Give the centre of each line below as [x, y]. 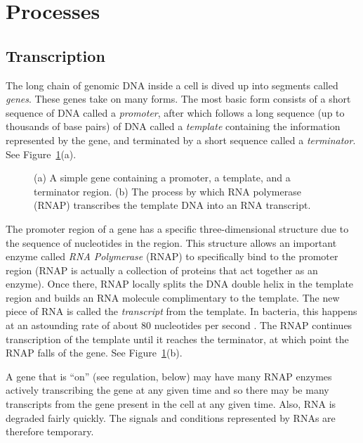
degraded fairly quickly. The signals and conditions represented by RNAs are [171, 417]
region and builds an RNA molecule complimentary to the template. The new [173, 297]
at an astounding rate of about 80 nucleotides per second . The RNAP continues [179, 325]
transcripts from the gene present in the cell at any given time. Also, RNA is [171, 404]
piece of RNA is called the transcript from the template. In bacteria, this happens [181, 311]
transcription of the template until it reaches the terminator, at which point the [177, 339]
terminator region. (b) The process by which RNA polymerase [167, 191]
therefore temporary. [50, 431]
